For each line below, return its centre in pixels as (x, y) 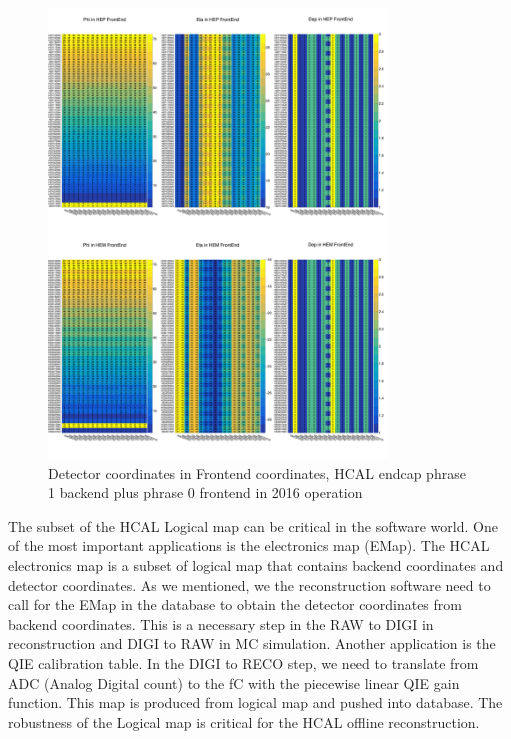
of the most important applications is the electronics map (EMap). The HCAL (249, 545)
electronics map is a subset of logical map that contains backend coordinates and (256, 565)
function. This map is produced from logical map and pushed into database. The (255, 702)
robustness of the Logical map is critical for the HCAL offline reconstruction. (244, 721)
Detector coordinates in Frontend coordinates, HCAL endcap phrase (257, 472)
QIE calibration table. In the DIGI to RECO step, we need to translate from (243, 663)
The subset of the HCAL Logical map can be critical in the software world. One (253, 525)
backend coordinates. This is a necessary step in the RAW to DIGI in (221, 623)
